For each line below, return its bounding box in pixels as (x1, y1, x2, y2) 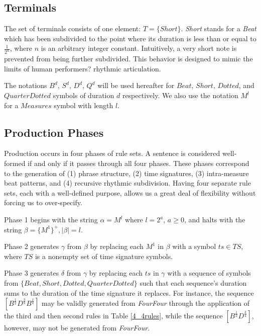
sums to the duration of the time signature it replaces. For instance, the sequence (4, 287, 254, 298)
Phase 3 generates (4, 268, 59, 278)
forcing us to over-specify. (4, 197, 82, 208)
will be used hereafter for (97, 80, 175, 91)
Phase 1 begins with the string (4, 214, 98, 224)
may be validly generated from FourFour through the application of (42, 298, 250, 308)
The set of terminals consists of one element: (4, 23, 141, 34)
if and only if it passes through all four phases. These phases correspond (28, 158, 249, 169)
